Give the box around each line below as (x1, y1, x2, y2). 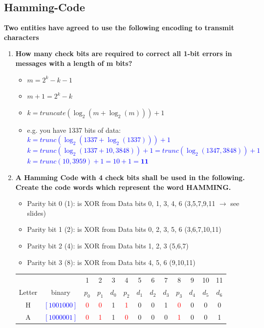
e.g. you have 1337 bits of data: (27, 124, 121, 135)
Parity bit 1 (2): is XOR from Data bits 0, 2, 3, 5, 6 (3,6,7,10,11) (27, 224, 221, 234)
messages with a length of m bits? (15, 58, 132, 68)
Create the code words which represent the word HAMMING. (15, 182, 231, 192)
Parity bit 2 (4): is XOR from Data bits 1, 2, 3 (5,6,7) (27, 240, 189, 250)
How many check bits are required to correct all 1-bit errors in (15, 48, 232, 59)
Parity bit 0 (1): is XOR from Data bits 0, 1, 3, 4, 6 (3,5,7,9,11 (27, 198, 216, 208)
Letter (19, 287, 38, 297)
